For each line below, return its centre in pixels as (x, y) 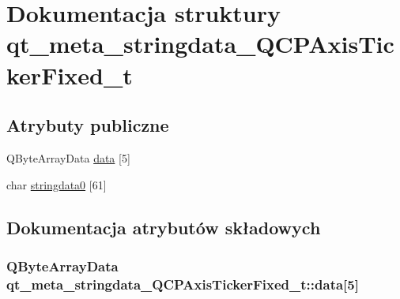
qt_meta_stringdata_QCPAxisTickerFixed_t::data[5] (183, 284)
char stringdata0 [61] (57, 184)
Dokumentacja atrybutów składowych (164, 227)
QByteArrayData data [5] (68, 157)
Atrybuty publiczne (88, 125)
